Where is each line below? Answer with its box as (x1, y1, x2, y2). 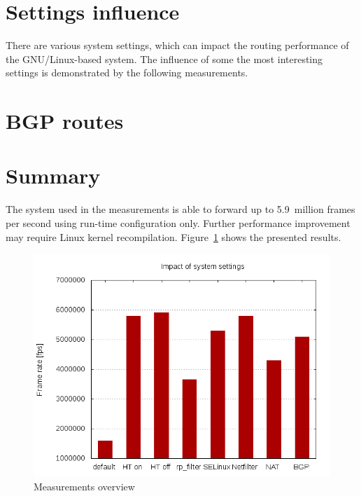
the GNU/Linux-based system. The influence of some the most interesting (6, 51, 323, 66)
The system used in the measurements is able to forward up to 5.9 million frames (6, 202, 355, 216)
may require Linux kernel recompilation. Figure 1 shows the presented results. (6, 229, 341, 244)
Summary (6, 161, 101, 190)
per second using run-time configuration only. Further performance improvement (6, 216, 351, 230)
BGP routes (6, 106, 124, 135)
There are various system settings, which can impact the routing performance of (6, 38, 349, 53)
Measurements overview (34, 478, 135, 493)
